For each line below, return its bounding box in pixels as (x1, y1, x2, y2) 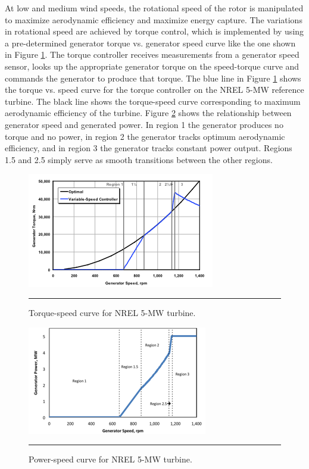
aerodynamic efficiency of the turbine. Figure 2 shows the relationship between (5, 107, 292, 119)
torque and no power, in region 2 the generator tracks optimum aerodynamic (5, 130, 285, 142)
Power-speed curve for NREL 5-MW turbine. (29, 453, 192, 465)
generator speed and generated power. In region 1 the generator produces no (5, 118, 283, 130)
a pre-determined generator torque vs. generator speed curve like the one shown (5, 36, 296, 49)
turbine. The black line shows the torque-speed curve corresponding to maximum (5, 95, 301, 107)
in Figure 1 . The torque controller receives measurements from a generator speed (5, 48, 299, 61)
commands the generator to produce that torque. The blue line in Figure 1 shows (5, 71, 301, 84)
